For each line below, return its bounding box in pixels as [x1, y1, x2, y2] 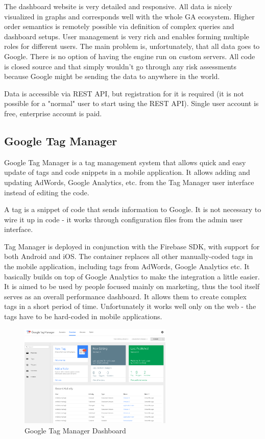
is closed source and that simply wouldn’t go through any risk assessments [4, 61, 237, 71]
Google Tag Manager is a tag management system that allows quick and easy [4, 157, 246, 167]
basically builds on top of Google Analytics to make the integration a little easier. [4, 271, 260, 281]
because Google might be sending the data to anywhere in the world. [4, 71, 220, 82]
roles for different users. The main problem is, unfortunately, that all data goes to [4, 41, 260, 51]
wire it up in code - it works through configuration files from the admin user [4, 214, 243, 224]
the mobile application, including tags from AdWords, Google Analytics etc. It [4, 261, 250, 272]
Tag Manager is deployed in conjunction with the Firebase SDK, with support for [4, 241, 260, 251]
